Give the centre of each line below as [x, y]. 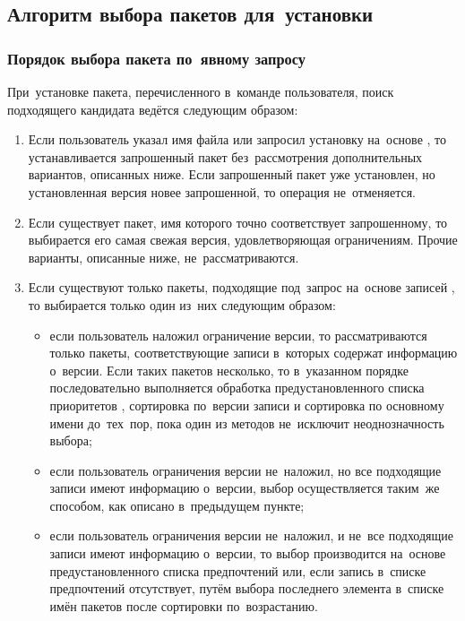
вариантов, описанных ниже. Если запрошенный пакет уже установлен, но [232, 174]
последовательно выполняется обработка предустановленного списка [237, 388]
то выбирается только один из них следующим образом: [182, 304]
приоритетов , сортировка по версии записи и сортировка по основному [247, 405]
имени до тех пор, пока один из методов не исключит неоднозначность [247, 423]
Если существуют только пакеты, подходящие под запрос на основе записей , [241, 287]
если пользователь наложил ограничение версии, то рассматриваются [238, 335]
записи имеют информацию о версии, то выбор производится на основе [248, 553]
